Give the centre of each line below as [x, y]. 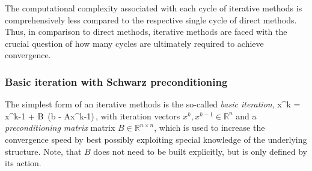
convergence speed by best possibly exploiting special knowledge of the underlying [156, 139]
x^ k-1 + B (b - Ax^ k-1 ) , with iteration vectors [93, 115]
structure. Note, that [43, 151]
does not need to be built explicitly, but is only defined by [200, 151]
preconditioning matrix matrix [60, 127]
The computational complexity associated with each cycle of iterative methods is [154, 8]
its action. [23, 163]
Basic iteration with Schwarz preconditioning [116, 81]
